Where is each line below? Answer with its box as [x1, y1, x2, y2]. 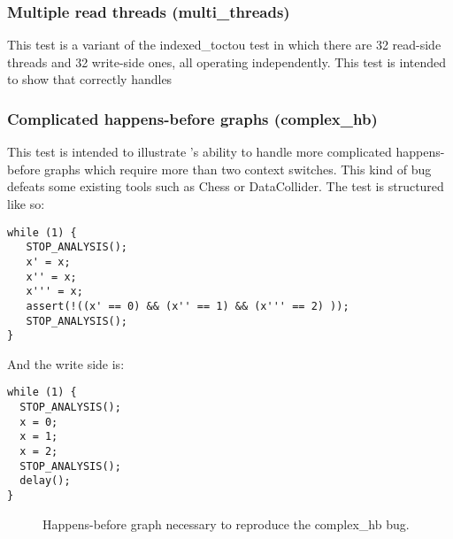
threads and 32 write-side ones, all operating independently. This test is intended [7, 52, 447, 71]
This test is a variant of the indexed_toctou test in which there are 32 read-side [7, 35, 441, 54]
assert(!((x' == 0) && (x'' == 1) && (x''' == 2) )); [26, 299, 349, 312]
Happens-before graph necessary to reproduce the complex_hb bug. [42, 514, 410, 533]
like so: [7, 195, 45, 212]
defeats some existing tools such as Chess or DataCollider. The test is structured [7, 177, 444, 196]
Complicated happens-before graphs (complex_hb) [7, 107, 378, 129]
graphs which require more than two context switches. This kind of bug [44, 159, 432, 178]
